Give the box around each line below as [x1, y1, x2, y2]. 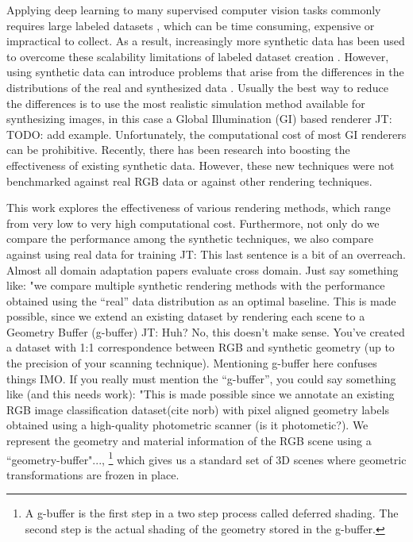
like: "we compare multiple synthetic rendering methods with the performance [6, 277, 385, 294]
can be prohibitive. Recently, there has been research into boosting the [6, 141, 350, 158]
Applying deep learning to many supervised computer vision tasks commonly [6, 2, 381, 17]
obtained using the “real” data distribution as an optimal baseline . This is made [6, 292, 396, 309]
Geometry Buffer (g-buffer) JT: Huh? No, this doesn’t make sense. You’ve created [6, 323, 405, 340]
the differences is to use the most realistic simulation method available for [6, 94, 365, 111]
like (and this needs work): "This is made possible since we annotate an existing [6, 386, 395, 402]
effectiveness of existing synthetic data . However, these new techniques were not [6, 156, 395, 173]
